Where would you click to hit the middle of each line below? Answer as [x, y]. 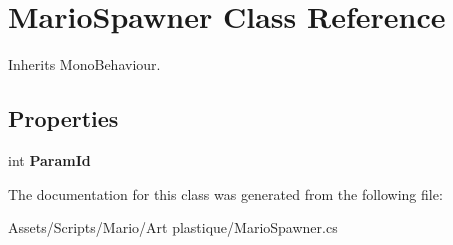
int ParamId [49, 159]
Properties [63, 118]
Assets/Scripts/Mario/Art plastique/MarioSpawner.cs [173, 227]
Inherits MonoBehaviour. [84, 64]
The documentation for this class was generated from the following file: [225, 193]
